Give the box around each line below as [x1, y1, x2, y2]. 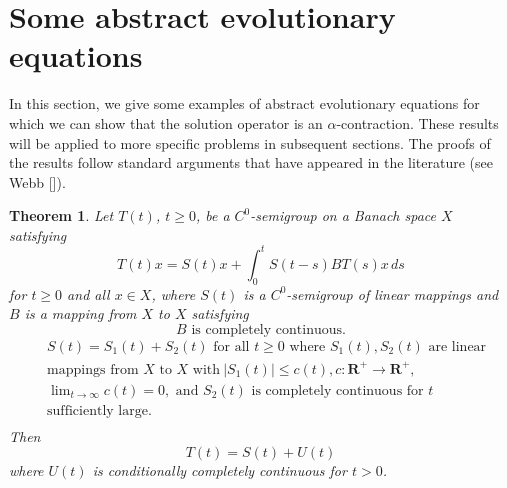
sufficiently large [47, 403, 148, 418]
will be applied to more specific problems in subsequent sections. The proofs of [9, 132, 491, 153]
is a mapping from [24, 303, 137, 324]
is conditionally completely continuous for [92, 460, 347, 481]
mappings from [47, 362, 139, 377]
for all [213, 339, 250, 354]
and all [67, 283, 110, 304]
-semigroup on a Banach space [250, 205, 436, 226]
